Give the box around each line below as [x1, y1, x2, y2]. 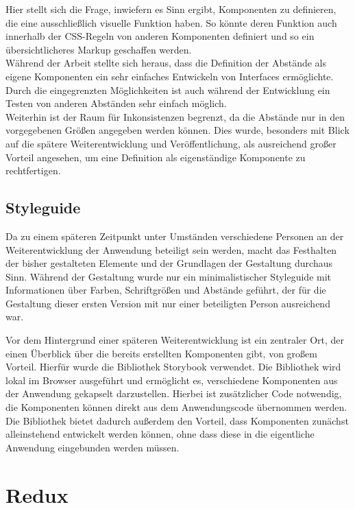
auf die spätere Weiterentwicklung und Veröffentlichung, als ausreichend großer [5, 136, 336, 150]
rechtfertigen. [5, 163, 61, 178]
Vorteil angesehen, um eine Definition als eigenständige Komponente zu [5, 150, 306, 164]
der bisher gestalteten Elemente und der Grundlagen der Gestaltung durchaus [5, 256, 332, 270]
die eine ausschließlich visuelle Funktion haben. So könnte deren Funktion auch [5, 15, 337, 29]
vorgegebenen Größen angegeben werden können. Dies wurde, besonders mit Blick [5, 123, 350, 137]
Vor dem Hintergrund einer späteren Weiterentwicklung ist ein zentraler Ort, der [5, 333, 345, 347]
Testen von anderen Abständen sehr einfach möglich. [5, 96, 227, 110]
